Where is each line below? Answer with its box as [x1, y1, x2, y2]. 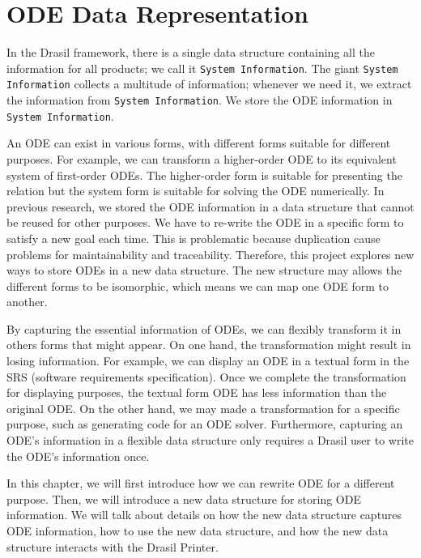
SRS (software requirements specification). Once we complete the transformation [6, 368, 406, 385]
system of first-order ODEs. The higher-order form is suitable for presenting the [6, 166, 402, 183]
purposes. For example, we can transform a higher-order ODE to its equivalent [6, 150, 397, 167]
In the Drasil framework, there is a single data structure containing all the [6, 44, 375, 61]
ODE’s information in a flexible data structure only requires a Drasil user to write [6, 432, 414, 449]
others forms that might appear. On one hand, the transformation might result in [6, 336, 411, 353]
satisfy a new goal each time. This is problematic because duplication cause [6, 229, 381, 246]
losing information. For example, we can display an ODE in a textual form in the [6, 352, 410, 369]
